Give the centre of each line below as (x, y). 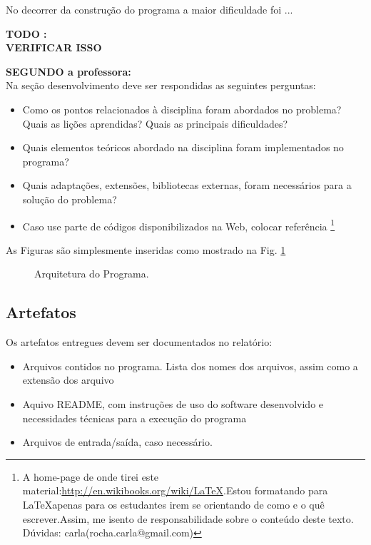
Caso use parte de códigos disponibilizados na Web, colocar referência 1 (179, 225)
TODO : (26, 33)
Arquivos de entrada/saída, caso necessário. (117, 442)
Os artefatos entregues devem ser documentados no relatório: (139, 342)
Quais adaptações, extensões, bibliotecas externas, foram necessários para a (187, 185)
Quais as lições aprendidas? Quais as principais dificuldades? (155, 123)
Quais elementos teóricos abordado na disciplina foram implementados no (183, 147)
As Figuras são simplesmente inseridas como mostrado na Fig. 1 (146, 249)
